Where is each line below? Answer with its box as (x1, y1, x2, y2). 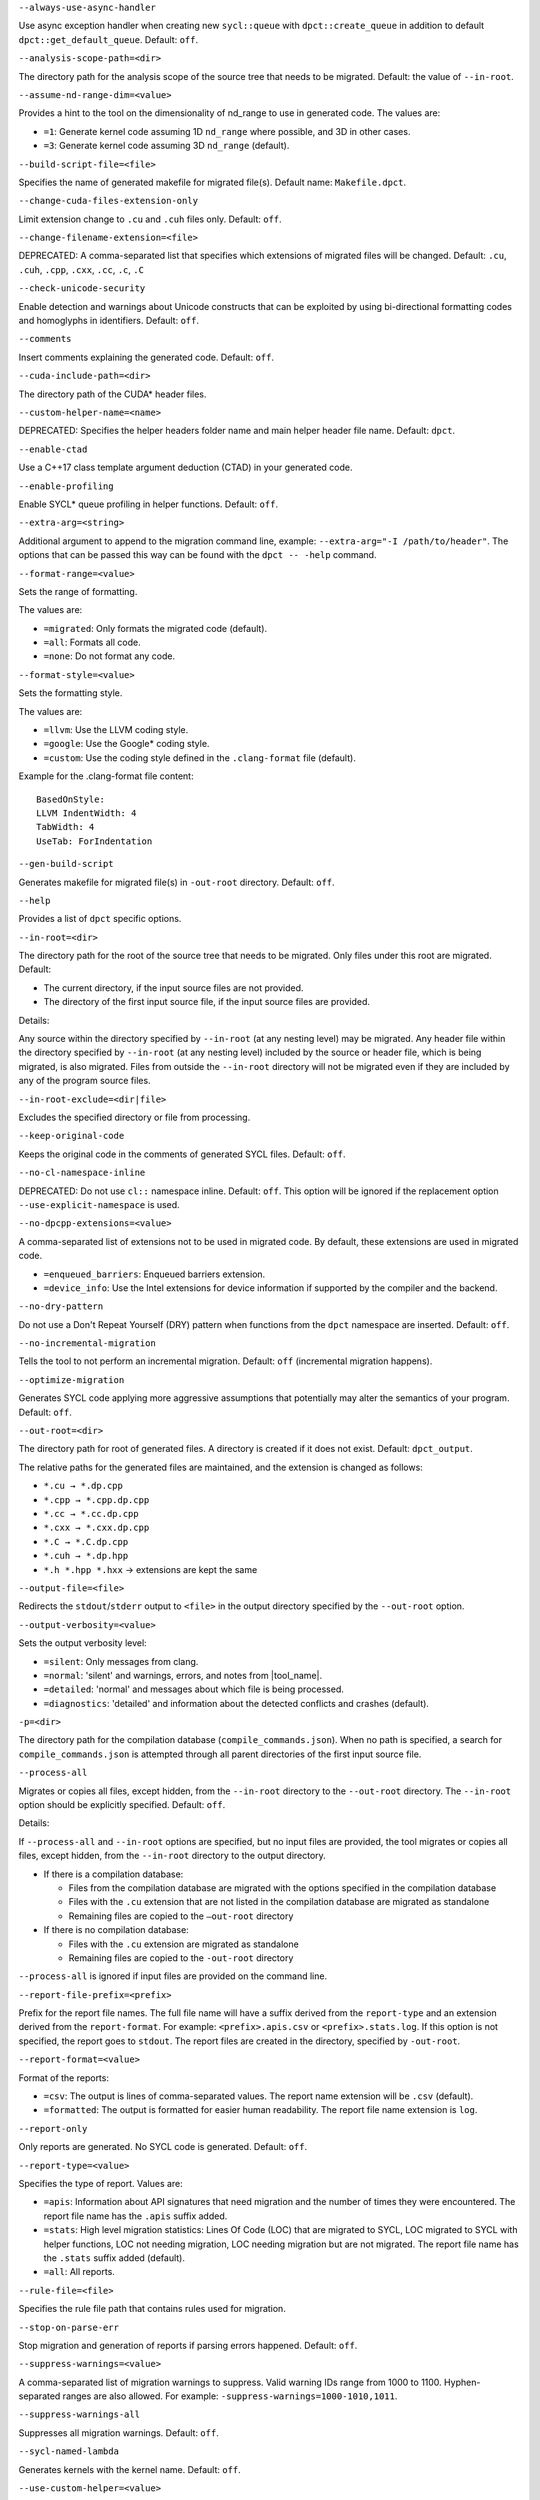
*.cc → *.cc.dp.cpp (43, 1508, 139, 1519)
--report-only (18, 2123, 88, 2134)
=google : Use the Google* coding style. (43, 738, 210, 750)
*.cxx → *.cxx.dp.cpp (43, 1522, 150, 1534)
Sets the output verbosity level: (18, 1637, 147, 1649)
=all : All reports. (43, 2266, 115, 2278)
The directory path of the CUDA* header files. (18, 388, 207, 400)
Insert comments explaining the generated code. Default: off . (18, 351, 275, 363)
